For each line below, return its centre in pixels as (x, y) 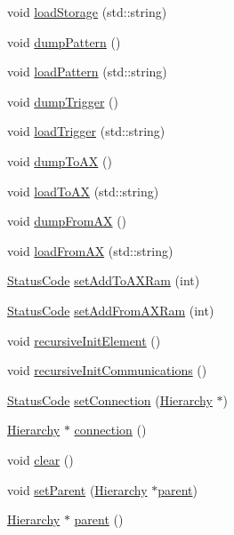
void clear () (40, 459)
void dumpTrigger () (63, 101)
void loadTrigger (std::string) (86, 131)
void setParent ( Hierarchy (77, 489)
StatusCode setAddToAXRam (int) (104, 280)
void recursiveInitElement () (84, 340)
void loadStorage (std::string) (87, 12)
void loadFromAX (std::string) (90, 250)
